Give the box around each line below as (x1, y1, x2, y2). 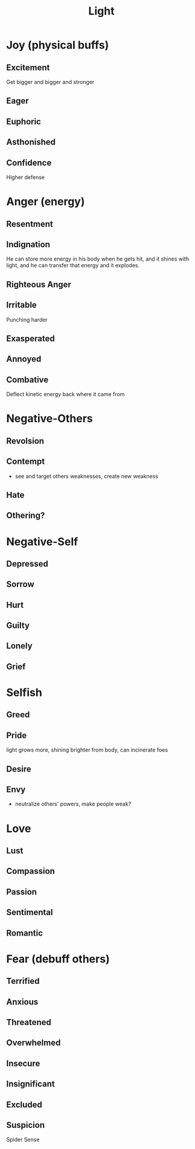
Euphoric (6, 116, 41, 126)
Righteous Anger (6, 279, 71, 290)
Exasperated (6, 333, 56, 343)
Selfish (6, 686, 42, 700)
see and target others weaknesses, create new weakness (14, 472, 159, 480)
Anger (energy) (6, 195, 85, 209)
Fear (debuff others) (6, 952, 110, 966)
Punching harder (6, 316, 48, 323)
